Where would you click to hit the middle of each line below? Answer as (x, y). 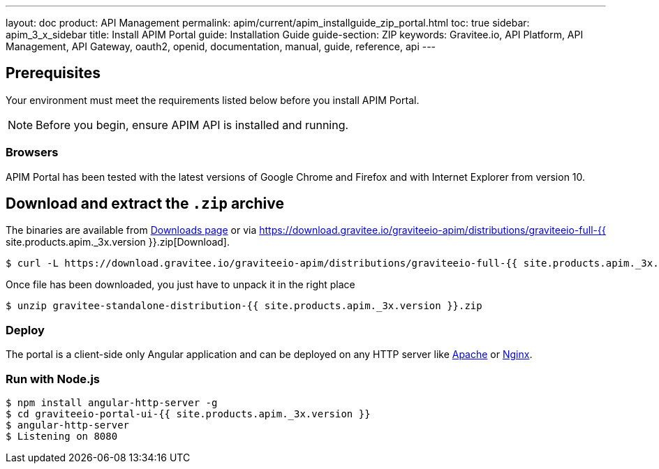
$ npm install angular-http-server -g (112, 402)
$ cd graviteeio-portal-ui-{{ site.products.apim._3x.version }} (188, 414)
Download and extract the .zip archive (145, 204)
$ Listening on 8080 (62, 436)
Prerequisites (53, 73)
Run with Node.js (53, 379)
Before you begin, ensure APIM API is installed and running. (192, 125)
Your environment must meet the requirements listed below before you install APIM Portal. (213, 100)
